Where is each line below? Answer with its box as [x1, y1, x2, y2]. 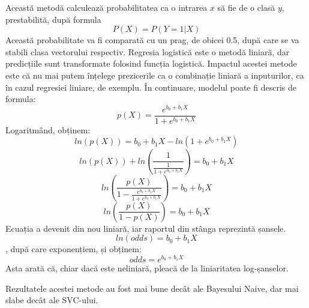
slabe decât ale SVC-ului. [5, 294, 98, 306]
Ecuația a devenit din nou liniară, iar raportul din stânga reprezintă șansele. [5, 222, 286, 234]
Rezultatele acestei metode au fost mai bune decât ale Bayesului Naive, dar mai [5, 282, 299, 294]
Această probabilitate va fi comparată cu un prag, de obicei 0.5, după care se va [5, 34, 299, 46]
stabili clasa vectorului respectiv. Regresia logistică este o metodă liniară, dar [5, 45, 290, 58]
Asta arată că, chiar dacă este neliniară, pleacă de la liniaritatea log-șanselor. [5, 261, 289, 274]
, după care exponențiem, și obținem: [5, 243, 142, 255]
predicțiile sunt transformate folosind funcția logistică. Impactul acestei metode [5, 57, 297, 70]
